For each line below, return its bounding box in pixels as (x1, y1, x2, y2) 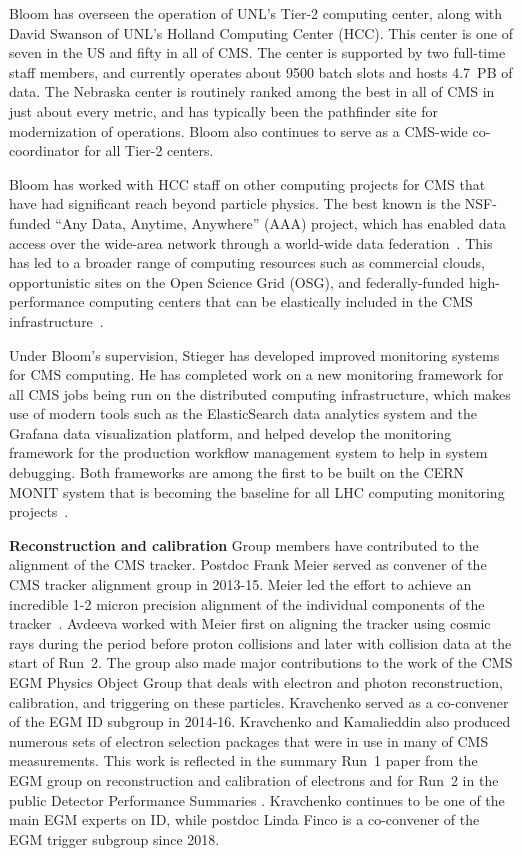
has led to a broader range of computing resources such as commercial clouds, (9, 252, 485, 273)
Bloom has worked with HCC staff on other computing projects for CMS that (9, 173, 486, 194)
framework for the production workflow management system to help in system (9, 442, 488, 463)
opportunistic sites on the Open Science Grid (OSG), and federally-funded (9, 271, 465, 292)
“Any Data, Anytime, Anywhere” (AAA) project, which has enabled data (55, 212, 506, 233)
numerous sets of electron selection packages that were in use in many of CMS (9, 730, 489, 751)
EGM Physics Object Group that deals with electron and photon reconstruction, (9, 672, 503, 692)
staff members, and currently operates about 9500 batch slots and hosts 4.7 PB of (9, 61, 513, 82)
